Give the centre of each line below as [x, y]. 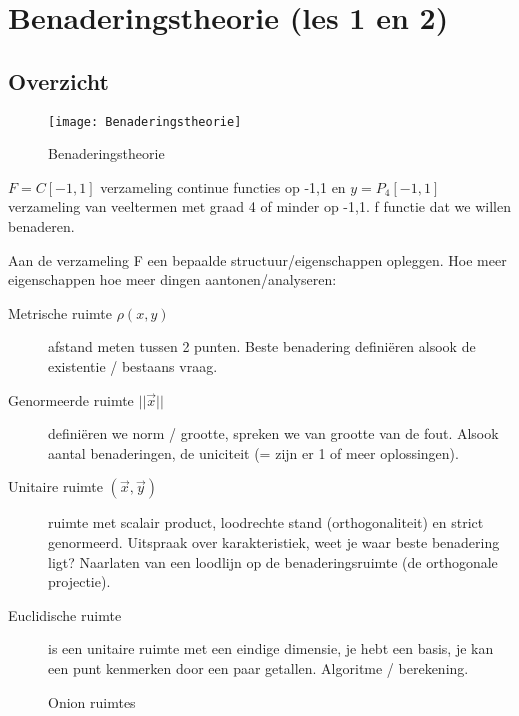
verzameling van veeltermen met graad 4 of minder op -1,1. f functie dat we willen [259, 206]
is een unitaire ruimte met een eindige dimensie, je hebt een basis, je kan [271, 648]
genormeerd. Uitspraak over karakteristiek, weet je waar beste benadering [274, 541]
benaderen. [41, 226]
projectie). [79, 581]
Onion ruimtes [92, 701]
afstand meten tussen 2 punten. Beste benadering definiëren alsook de [262, 346]
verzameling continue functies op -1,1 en [223, 186]
